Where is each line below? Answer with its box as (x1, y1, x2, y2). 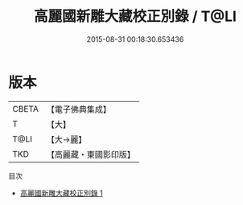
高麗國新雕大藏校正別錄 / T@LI (33, 7, 237, 26)
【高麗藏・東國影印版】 (46, 149, 135, 160)
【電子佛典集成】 (46, 104, 111, 115)
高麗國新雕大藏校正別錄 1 (19, 188, 103, 198)
